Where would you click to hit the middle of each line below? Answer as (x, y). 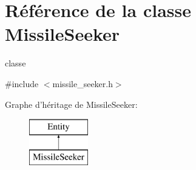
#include (22, 83)
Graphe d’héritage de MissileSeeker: (71, 104)
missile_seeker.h (83, 83)
